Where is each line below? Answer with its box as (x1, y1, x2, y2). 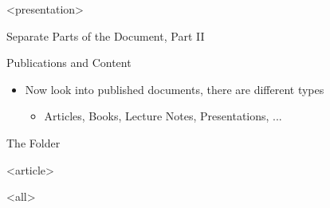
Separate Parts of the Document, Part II (6, 27, 205, 44)
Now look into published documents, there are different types (25, 80, 324, 97)
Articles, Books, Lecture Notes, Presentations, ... (44, 108, 282, 124)
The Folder (6, 134, 61, 151)
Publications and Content (6, 54, 132, 71)
